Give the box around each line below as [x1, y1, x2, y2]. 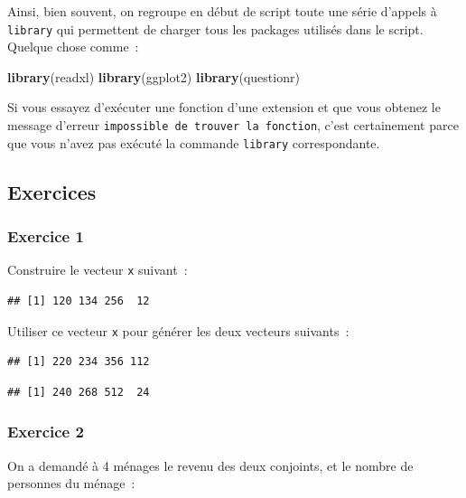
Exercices [7, 177, 97, 205]
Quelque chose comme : [7, 37, 139, 56]
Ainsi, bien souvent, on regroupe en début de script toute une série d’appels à [7, 2, 437, 20]
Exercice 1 [7, 225, 84, 248]
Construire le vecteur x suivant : [7, 260, 188, 279]
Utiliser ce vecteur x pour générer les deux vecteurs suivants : [7, 321, 349, 340]
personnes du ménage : [7, 474, 135, 493]
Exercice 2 [7, 420, 84, 443]
